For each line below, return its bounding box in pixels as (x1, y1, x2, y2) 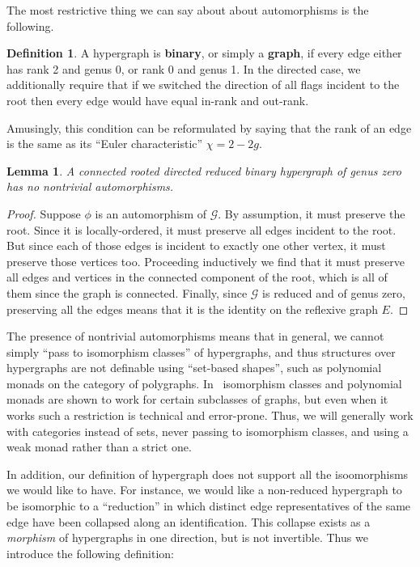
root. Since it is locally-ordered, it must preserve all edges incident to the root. (6, 221, 397, 238)
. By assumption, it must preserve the (218, 205, 405, 222)
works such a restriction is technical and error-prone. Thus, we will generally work (6, 407, 414, 424)
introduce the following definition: (6, 544, 174, 561)
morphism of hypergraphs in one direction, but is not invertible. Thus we (6, 529, 368, 546)
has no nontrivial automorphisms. (6, 178, 174, 195)
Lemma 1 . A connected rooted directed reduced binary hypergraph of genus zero (6, 162, 401, 179)
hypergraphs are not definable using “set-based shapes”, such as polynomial (6, 359, 382, 376)
